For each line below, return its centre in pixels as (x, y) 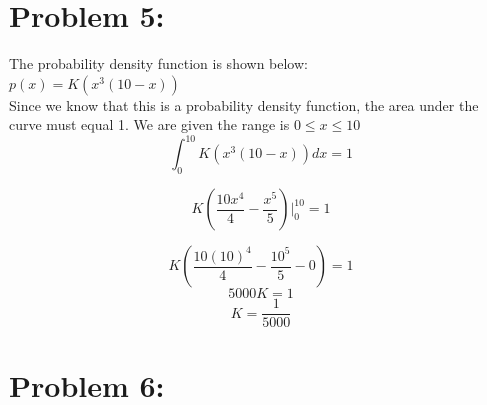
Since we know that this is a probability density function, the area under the (244, 104)
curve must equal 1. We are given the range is (149, 124)
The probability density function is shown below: (158, 63)
